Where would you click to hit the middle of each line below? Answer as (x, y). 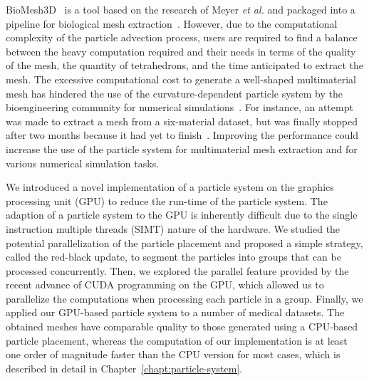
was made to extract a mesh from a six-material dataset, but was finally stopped (182, 121)
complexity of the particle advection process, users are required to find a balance (182, 37)
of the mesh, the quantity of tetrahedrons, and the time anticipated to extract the (184, 65)
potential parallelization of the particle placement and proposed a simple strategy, (184, 242)
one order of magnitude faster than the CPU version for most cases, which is (173, 354)
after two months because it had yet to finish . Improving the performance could (182, 135)
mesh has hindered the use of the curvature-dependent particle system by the (175, 93)
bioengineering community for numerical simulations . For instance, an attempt (180, 107)
